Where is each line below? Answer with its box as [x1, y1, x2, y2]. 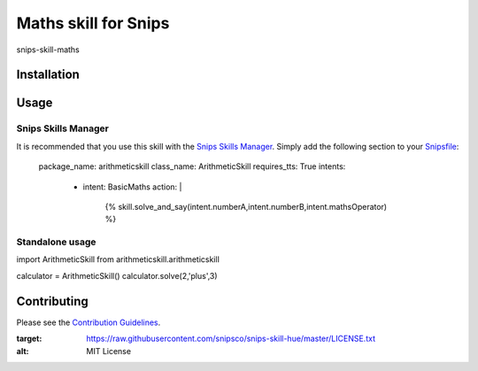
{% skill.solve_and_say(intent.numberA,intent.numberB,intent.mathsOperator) [104, 201, 388, 212]
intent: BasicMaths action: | [82, 182, 182, 192]
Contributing [16, 293, 89, 309]
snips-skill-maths [16, 44, 80, 55]
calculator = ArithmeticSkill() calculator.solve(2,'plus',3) [16, 270, 218, 281]
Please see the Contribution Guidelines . [16, 317, 161, 328]
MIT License [86, 345, 132, 356]
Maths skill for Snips [16, 13, 170, 33]
